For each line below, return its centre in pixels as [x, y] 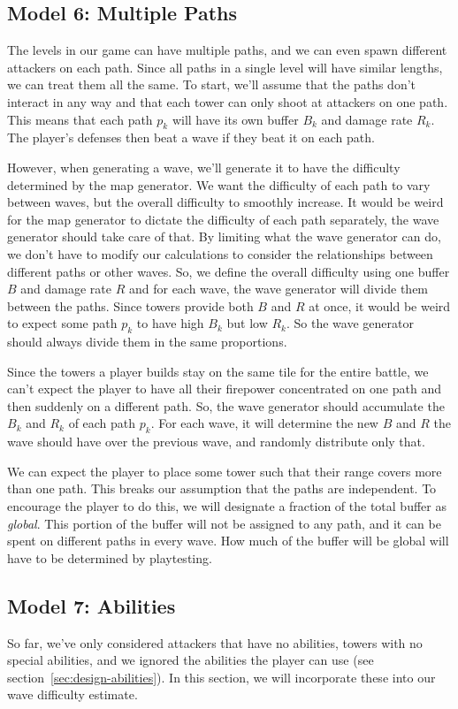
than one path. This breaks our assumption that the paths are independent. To [222, 488]
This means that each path [80, 119]
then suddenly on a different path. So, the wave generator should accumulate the [226, 405]
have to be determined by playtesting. [110, 557]
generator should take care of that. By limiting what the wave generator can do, [224, 236]
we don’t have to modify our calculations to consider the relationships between [220, 253]
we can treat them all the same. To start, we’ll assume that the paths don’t [212, 84]
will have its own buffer [235, 119]
